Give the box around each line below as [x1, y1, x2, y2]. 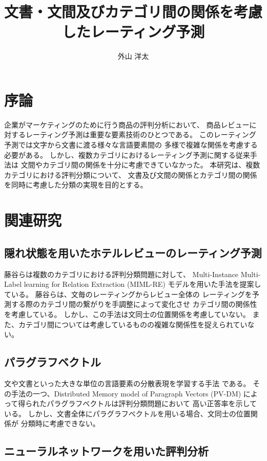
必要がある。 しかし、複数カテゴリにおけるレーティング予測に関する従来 [4, 149, 250, 160]
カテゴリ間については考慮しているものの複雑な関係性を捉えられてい [18, 319, 248, 329]
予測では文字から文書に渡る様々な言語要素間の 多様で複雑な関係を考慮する [4, 139, 258, 150]
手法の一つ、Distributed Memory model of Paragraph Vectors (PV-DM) [11, 388, 241, 399]
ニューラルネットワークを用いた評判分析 [4, 443, 209, 459]
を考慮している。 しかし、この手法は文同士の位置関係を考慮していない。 [4, 308, 250, 319]
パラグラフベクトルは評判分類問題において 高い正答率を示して [47, 398, 257, 409]
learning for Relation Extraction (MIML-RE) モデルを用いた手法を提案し [24, 279, 261, 289]
